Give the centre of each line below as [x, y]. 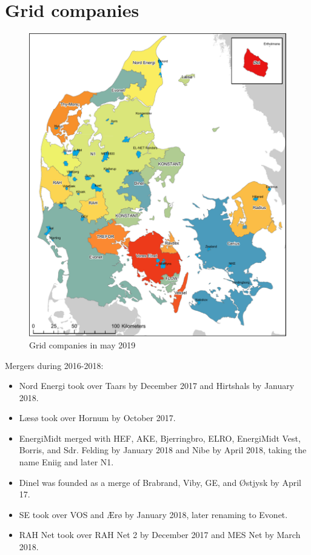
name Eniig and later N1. [66, 462]
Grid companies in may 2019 [82, 344]
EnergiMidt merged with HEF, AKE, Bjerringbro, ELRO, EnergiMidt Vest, [160, 438]
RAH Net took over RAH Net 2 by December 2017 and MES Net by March [160, 535]
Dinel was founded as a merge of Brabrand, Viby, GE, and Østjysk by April [160, 482]
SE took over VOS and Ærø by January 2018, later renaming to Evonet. [153, 514]
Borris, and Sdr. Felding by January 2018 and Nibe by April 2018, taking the [163, 450]
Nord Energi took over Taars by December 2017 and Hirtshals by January [157, 386]
